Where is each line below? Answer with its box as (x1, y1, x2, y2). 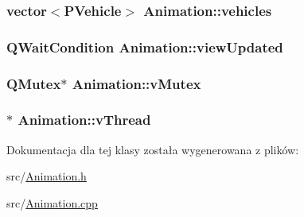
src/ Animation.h (6, 168, 87, 184)
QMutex (6, 73, 61, 93)
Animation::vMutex (72, 73, 201, 93)
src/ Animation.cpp (6, 194, 98, 211)
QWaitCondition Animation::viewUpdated (6, 37, 283, 56)
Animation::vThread (18, 110, 151, 130)
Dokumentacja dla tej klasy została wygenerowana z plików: (6, 141, 299, 157)
